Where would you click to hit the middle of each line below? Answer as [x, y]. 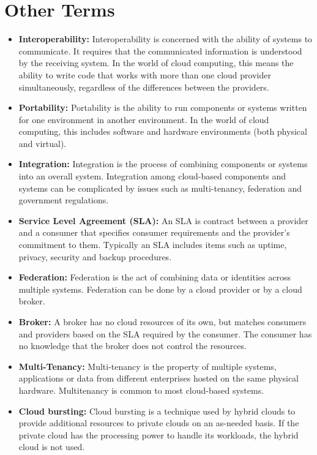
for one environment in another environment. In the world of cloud [144, 119]
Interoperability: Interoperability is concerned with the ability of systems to [166, 39]
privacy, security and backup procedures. [95, 256]
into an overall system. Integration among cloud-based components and [152, 176]
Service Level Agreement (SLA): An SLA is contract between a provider [163, 220]
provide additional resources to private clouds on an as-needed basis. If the [159, 423]
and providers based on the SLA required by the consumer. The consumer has [165, 333]
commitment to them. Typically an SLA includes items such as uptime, [153, 245]
